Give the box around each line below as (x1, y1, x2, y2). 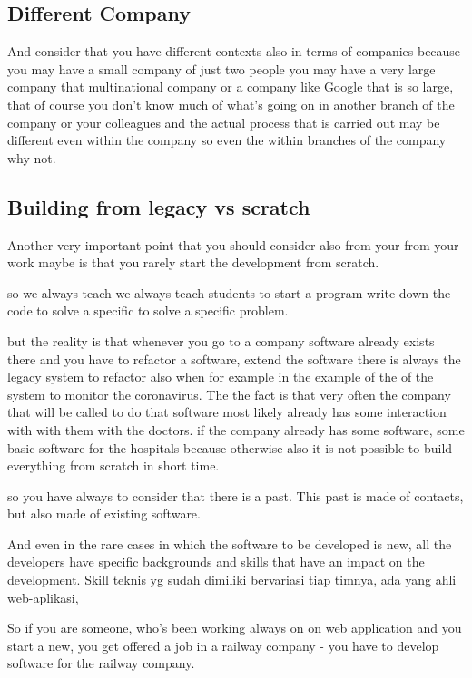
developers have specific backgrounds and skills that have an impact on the (7, 552, 425, 571)
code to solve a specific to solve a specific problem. (7, 301, 289, 320)
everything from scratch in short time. (7, 456, 220, 475)
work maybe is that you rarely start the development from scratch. (7, 253, 379, 272)
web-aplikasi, (7, 587, 79, 606)
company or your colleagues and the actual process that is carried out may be (7, 112, 440, 131)
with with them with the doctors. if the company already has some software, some (7, 420, 465, 439)
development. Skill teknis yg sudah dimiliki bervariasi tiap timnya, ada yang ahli (7, 570, 457, 589)
